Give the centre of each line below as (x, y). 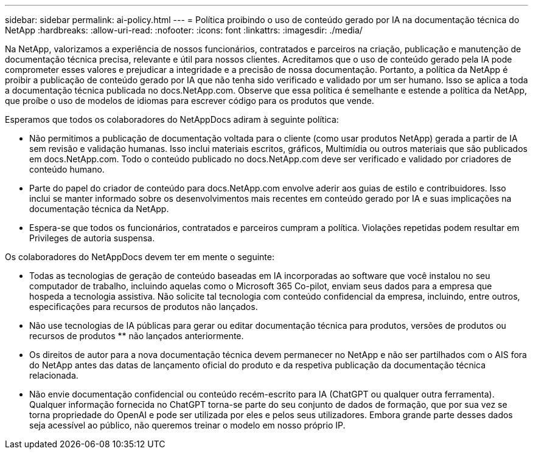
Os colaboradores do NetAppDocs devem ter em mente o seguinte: (140, 257)
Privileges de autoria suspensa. (92, 238)
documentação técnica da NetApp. (99, 209)
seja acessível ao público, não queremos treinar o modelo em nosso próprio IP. (187, 425)
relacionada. (54, 375)
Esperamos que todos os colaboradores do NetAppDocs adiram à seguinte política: (172, 119)
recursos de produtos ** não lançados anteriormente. (137, 336)
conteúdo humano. (67, 169)
